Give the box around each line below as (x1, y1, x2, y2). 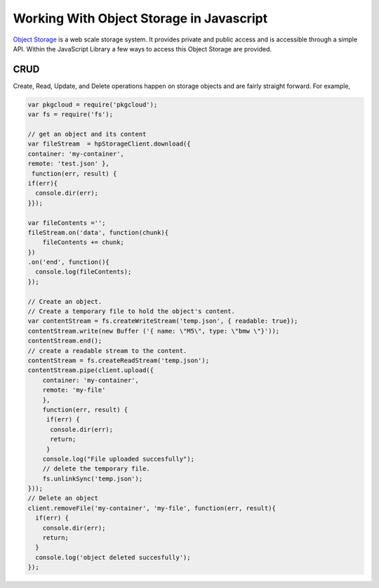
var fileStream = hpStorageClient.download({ (27, 140, 191, 148)
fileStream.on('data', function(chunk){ (27, 229, 168, 236)
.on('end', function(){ (27, 258, 110, 267)
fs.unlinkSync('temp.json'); (42, 475, 143, 482)
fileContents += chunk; (42, 238, 124, 246)
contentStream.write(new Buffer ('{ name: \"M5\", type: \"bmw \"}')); (27, 327, 280, 335)
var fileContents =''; (27, 219, 106, 226)
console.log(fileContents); (35, 268, 132, 276)
